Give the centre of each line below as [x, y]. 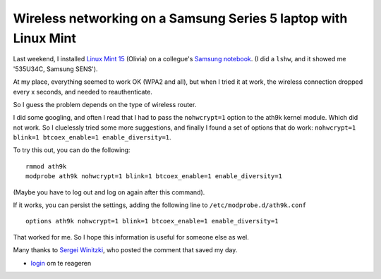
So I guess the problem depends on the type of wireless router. [105, 104]
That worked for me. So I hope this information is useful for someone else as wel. [131, 237]
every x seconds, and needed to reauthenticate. [83, 92]
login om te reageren [61, 263]
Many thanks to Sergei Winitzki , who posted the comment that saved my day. [125, 250]
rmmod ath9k [46, 166]
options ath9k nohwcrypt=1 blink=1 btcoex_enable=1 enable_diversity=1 [152, 221]
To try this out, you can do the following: [72, 150]
